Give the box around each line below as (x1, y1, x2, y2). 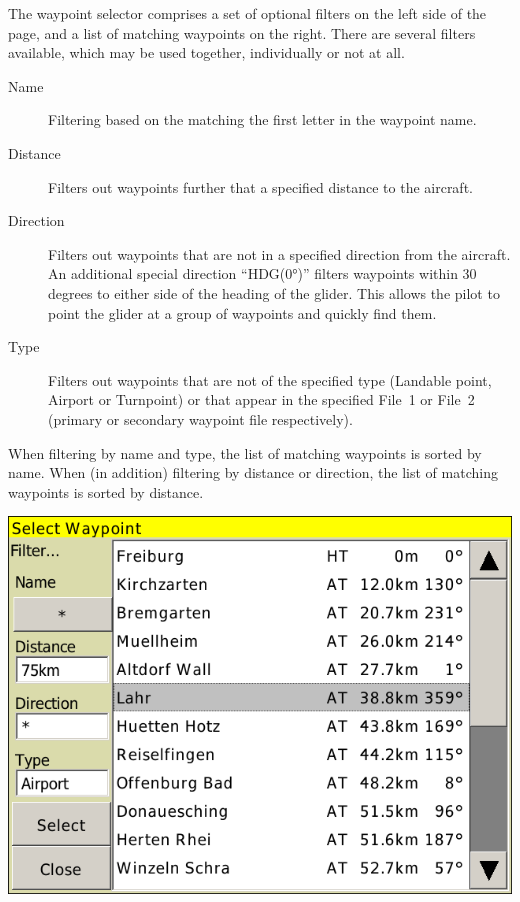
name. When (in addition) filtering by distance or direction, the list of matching (8, 462, 498, 483)
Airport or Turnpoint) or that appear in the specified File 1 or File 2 (48, 389, 475, 410)
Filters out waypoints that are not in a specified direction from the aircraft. (48, 243, 511, 264)
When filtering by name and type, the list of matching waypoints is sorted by (8, 442, 482, 463)
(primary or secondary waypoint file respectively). (48, 408, 353, 429)
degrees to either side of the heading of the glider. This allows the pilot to (48, 282, 500, 303)
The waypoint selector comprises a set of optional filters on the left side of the (8, 3, 487, 23)
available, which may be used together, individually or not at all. (8, 42, 405, 63)
